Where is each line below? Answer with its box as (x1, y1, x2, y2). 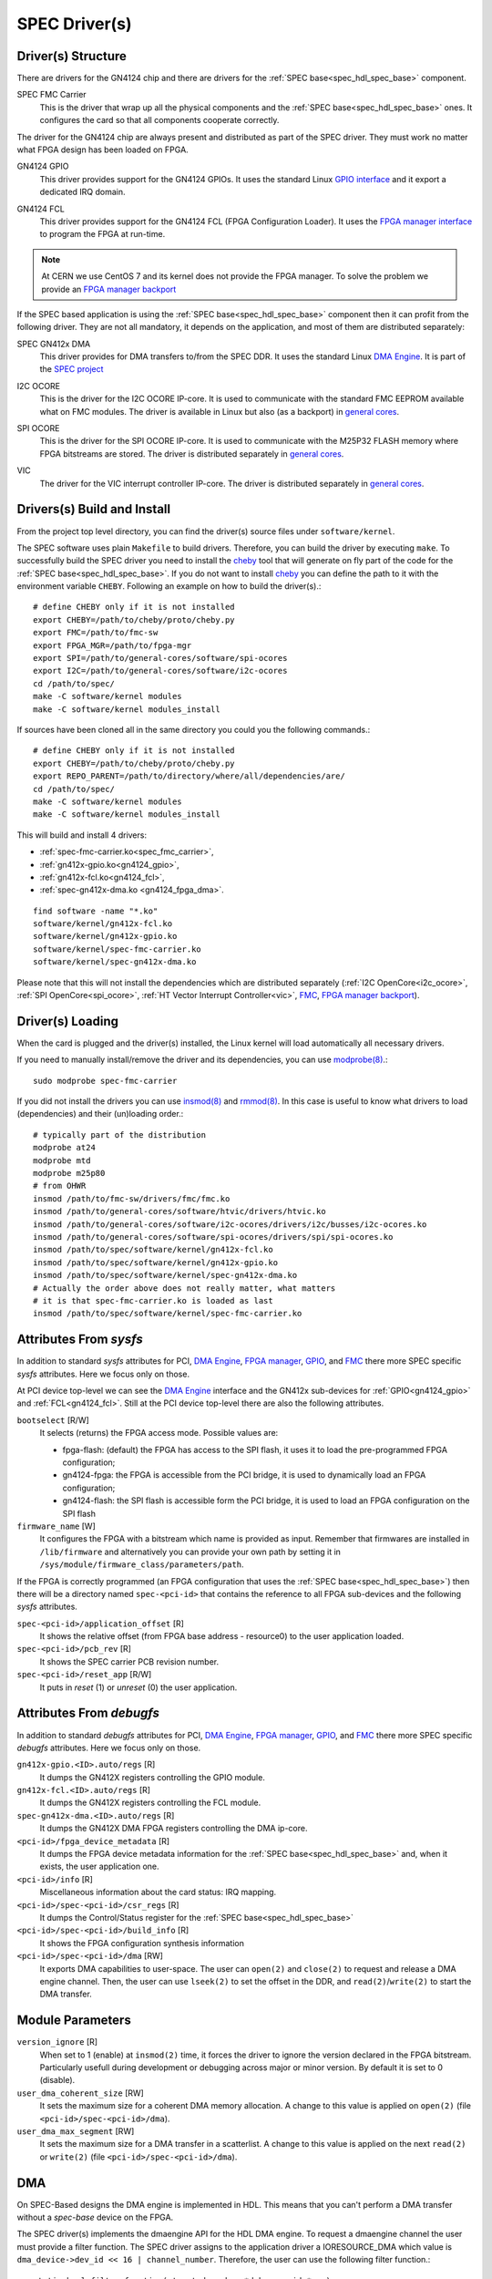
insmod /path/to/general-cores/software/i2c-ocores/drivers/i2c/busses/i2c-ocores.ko (33, 1219, 427, 1230)
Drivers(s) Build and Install (16, 501, 171, 517)
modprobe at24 (33, 1142, 96, 1153)
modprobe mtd (33, 1155, 91, 1166)
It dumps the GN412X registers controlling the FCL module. (39, 1797, 261, 1809)
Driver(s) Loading (16, 1013, 118, 1029)
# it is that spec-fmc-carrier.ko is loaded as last (33, 1295, 273, 1305)
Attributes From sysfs (16, 1332, 143, 1347)
